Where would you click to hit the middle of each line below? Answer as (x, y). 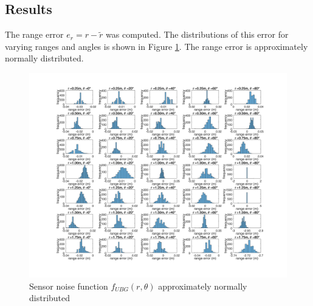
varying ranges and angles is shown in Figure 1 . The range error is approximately (156, 46)
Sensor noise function (69, 286)
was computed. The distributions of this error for (197, 34)
